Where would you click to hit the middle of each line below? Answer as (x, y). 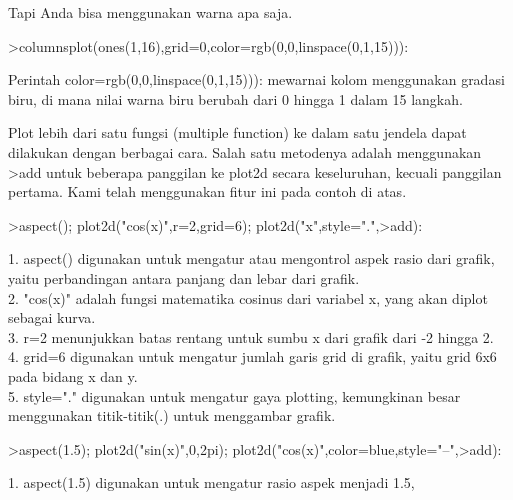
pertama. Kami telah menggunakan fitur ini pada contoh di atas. (207, 191)
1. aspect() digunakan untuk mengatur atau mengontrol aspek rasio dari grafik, (251, 258)
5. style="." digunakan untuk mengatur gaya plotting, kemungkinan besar (234, 395)
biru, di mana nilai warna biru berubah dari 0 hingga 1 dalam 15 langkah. (235, 98)
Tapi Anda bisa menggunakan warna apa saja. (150, 12)
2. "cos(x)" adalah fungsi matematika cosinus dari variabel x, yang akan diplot (248, 297)
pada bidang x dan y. (73, 375)
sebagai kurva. (52, 317)
